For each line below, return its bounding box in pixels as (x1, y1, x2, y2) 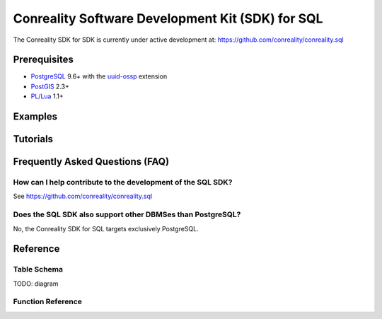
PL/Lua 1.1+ (30, 92, 64, 100)
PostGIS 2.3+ (30, 82, 70, 91)
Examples (13, 110, 58, 123)
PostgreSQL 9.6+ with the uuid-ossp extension (30, 72, 168, 81)
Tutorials (13, 133, 53, 145)
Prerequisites (13, 54, 74, 66)
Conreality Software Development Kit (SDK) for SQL (13, 11, 323, 26)
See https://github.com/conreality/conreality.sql (13, 192, 152, 201)
